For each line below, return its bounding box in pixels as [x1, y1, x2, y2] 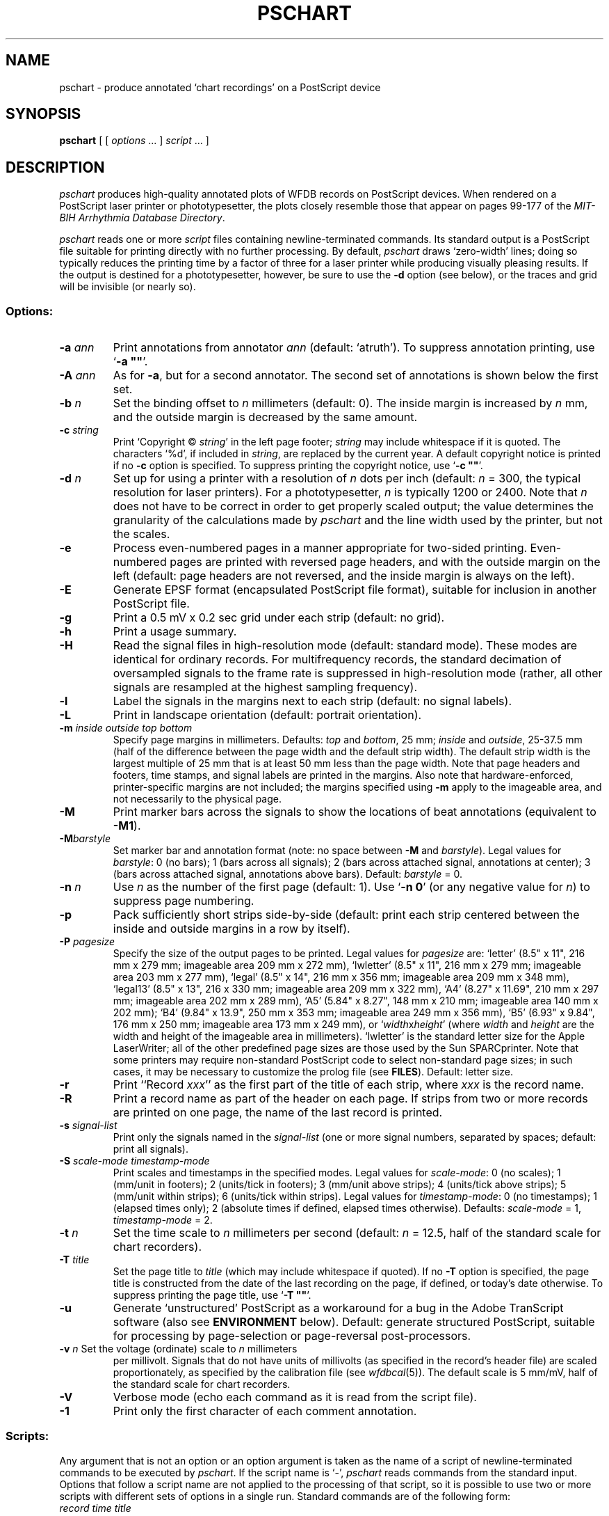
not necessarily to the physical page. [113, 793, 282, 805]
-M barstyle [59, 832, 111, 845]
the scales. [113, 527, 170, 542]
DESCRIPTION [6, 158, 105, 176]
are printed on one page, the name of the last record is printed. [113, 1105, 443, 1120]
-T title [59, 1254, 90, 1266]
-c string [59, 424, 99, 436]
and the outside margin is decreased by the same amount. [113, 410, 418, 425]
